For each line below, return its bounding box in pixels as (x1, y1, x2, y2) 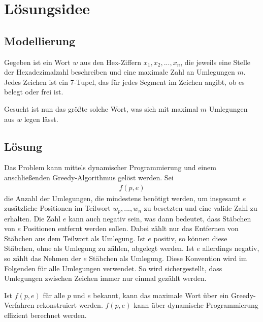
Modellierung (4, 33, 76, 48)
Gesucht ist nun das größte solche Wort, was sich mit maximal (4, 103, 199, 114)
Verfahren (4, 300, 35, 310)
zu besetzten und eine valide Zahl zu (144, 203, 257, 213)
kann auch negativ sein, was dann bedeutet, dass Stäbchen (68, 213, 251, 223)
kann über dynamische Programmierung (134, 300, 258, 310)
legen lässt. (24, 113, 58, 124)
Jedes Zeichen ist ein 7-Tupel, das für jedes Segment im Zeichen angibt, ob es (4, 76, 245, 87)
